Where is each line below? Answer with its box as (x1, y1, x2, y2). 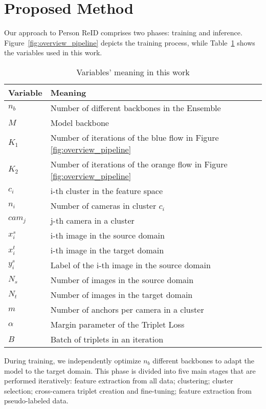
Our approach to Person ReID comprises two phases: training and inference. (4, 27, 242, 38)
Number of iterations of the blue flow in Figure (50, 131, 219, 143)
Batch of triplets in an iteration (50, 333, 164, 345)
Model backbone (50, 116, 109, 128)
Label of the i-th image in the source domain (50, 259, 211, 271)
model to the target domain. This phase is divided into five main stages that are (4, 365, 256, 376)
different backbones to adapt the (152, 355, 255, 365)
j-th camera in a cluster (50, 214, 135, 226)
